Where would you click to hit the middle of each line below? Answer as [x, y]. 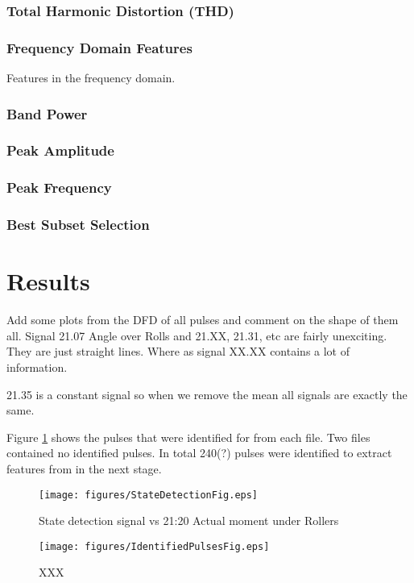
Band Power [47, 113]
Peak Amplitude [60, 150]
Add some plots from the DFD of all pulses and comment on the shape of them [203, 320]
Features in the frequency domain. [91, 78]
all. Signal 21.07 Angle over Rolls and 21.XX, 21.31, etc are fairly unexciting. [197, 335]
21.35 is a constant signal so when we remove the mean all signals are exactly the [207, 394]
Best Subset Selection [78, 225]
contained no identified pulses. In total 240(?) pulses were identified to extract [199, 453]
